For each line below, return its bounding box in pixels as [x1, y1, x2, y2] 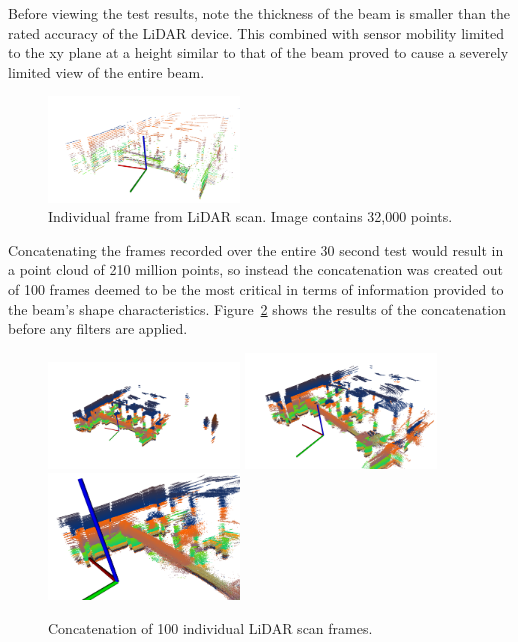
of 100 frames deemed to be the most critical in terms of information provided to [8, 279, 504, 300]
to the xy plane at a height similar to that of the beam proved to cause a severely [8, 42, 509, 63]
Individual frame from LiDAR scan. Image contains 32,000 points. [48, 206, 453, 227]
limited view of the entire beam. [8, 61, 205, 82]
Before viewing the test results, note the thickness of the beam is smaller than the [8, 3, 511, 23]
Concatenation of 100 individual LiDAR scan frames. [48, 617, 373, 638]
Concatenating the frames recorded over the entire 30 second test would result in [8, 239, 504, 260]
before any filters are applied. [8, 318, 188, 339]
